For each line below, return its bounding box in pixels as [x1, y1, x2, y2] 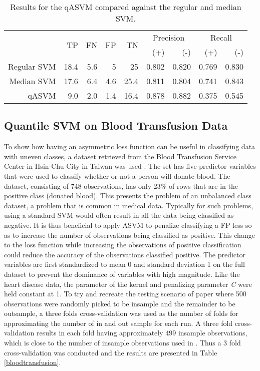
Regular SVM [8, 61, 56, 72]
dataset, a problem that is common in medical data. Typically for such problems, [4, 200, 253, 210]
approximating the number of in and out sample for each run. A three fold [4, 317, 233, 328]
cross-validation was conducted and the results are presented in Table [4, 347, 217, 357]
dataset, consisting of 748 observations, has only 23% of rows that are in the [4, 180, 238, 191]
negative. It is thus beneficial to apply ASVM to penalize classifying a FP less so [4, 219, 252, 230]
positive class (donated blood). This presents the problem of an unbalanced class [4, 190, 251, 201]
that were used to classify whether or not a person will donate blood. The [4, 170, 230, 181]
